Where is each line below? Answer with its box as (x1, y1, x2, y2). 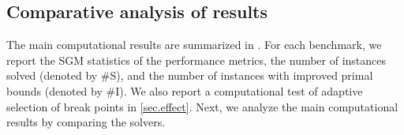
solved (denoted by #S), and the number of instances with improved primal (6, 67, 373, 84)
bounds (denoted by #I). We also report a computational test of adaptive (6, 82, 363, 99)
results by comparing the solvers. (6, 114, 166, 130)
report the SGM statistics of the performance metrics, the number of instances (6, 51, 387, 68)
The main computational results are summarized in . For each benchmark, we (6, 36, 382, 53)
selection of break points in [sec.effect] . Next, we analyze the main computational (6, 98, 398, 114)
